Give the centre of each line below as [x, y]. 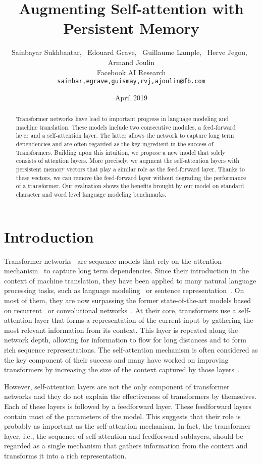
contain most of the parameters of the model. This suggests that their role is [122, 416]
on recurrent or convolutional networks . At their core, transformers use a [120, 310]
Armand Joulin [131, 62]
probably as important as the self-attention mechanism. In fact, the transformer [127, 426]
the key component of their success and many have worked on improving [116, 359]
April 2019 [131, 97]
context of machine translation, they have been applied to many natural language [130, 280]
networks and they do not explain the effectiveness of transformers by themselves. [130, 396]
